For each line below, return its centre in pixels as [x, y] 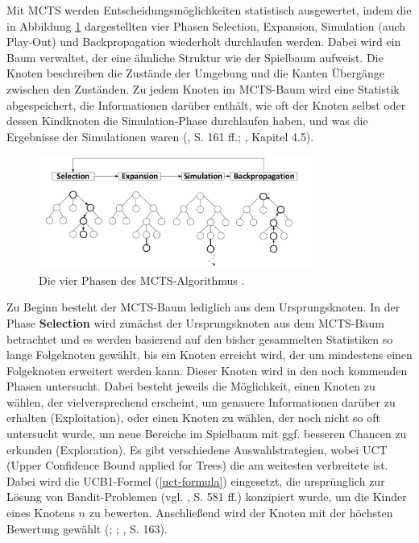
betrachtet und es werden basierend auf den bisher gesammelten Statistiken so [200, 338]
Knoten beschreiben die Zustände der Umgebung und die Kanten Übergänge [195, 73]
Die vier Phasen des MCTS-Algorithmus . [142, 280]
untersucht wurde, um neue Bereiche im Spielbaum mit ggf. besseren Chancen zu [207, 434]
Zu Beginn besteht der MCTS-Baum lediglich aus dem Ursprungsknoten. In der [203, 307]
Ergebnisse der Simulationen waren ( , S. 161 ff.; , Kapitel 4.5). [160, 136]
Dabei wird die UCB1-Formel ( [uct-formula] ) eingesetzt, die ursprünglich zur [196, 480]
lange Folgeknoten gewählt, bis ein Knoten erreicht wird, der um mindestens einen [209, 355]
